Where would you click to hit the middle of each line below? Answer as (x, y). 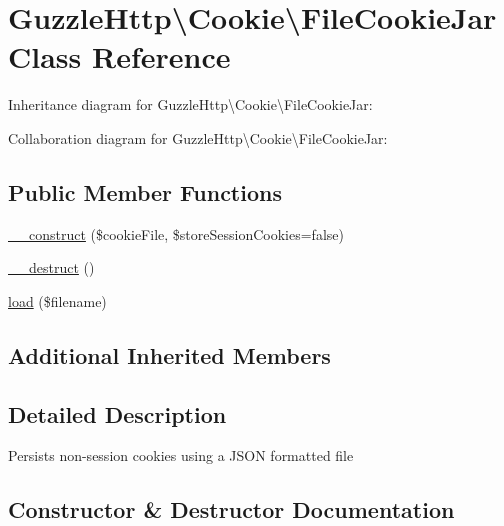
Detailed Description (117, 413)
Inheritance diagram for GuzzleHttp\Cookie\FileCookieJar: (190, 104)
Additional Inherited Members (169, 354)
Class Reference (119, 56)
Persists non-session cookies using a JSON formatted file (181, 455)
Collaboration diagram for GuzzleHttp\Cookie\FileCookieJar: (198, 137)
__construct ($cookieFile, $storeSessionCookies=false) (176, 233)
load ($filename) (57, 300)
